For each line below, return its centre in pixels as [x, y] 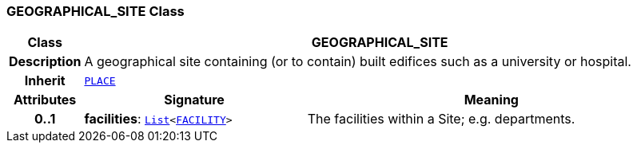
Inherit [45, 81]
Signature [194, 100]
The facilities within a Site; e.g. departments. [441, 119]
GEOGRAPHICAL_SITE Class [96, 11]
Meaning [491, 100]
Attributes [45, 100]
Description [45, 62]
